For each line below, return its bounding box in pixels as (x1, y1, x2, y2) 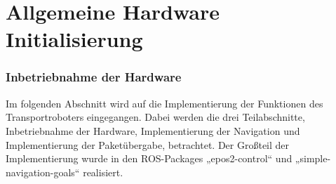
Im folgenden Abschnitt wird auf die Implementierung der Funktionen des (6, 96, 323, 110)
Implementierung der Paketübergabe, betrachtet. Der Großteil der (6, 137, 290, 152)
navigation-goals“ (6, 164, 80, 179)
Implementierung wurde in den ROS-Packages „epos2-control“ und (6, 151, 293, 166)
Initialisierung (6, 25, 143, 53)
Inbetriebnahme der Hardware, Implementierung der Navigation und (6, 123, 300, 138)
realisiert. (83, 164, 123, 179)
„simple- (295, 151, 331, 166)
